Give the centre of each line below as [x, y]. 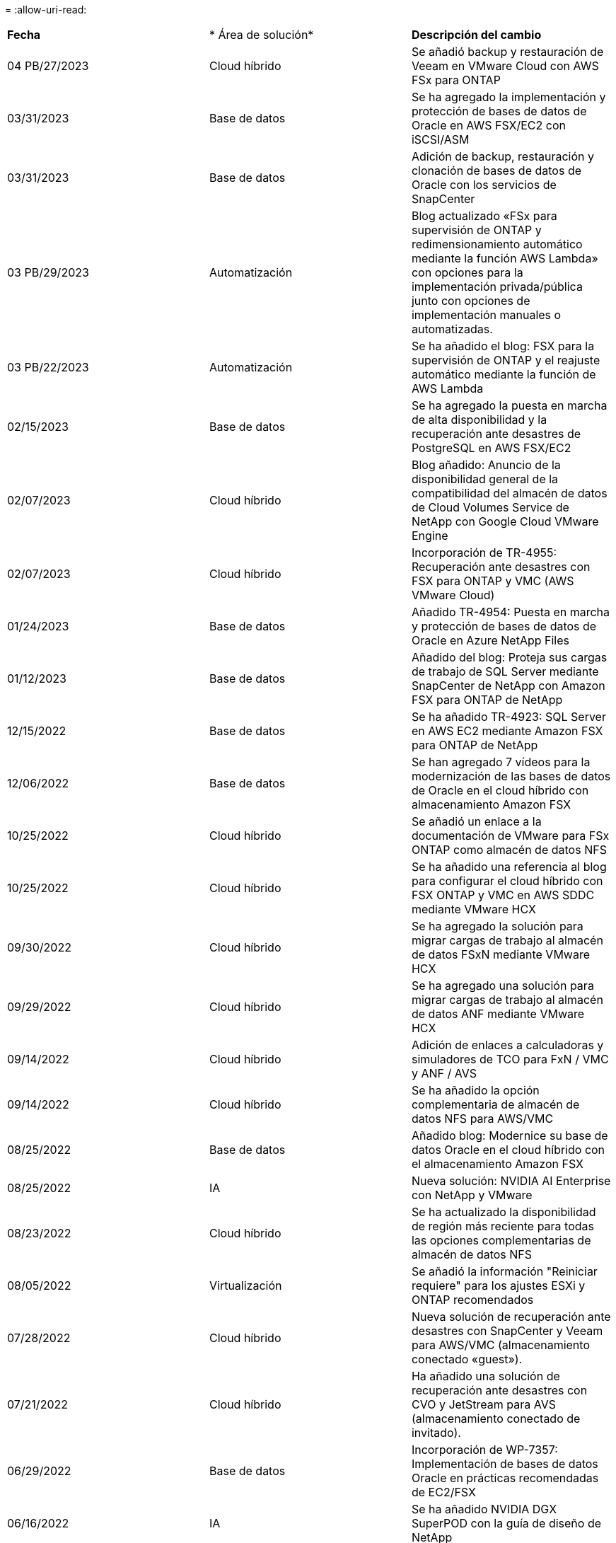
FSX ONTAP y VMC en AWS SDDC [503, 895]
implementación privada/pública [497, 287]
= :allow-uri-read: [46, 10]
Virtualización [245, 1285]
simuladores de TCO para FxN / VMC [510, 1059]
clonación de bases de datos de [496, 171]
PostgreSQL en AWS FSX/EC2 [491, 448]
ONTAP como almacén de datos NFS [509, 850]
